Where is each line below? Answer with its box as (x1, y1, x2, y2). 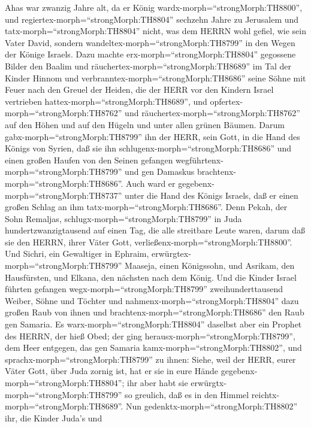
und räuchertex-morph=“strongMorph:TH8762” (125, 107, 300, 119)
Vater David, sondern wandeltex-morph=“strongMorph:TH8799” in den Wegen (5, 36, 295, 48)
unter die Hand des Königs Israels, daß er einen (125, 189, 298, 201)
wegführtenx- (176, 153, 224, 166)
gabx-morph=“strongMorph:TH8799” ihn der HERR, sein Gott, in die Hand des (5, 130, 300, 142)
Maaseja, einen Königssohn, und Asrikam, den (125, 259, 295, 272)
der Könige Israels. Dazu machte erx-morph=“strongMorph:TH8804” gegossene (5, 48, 296, 60)
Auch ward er (126, 177, 176, 189)
